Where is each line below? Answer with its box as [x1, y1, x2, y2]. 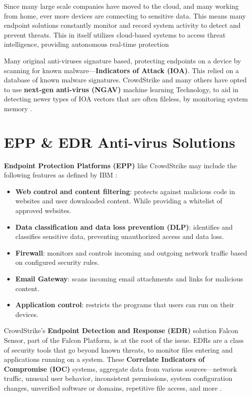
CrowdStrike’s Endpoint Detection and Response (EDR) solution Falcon [4, 325, 238, 336]
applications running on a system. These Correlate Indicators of [4, 354, 205, 364]
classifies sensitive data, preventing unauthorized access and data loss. [15, 231, 224, 241]
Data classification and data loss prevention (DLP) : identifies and [15, 221, 233, 232]
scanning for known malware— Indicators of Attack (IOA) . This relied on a [4, 65, 239, 75]
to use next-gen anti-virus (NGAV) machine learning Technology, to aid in [4, 84, 239, 94]
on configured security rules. [15, 257, 99, 267]
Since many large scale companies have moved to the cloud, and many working [4, 1, 239, 11]
